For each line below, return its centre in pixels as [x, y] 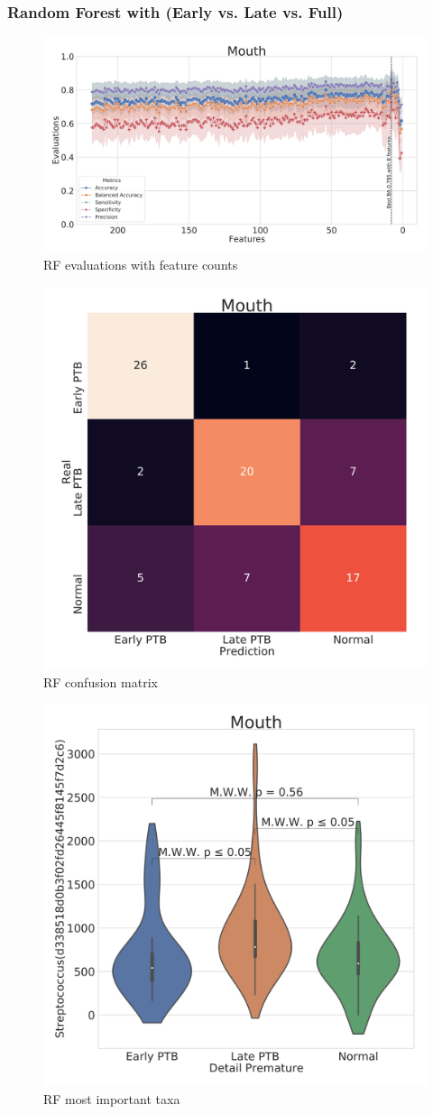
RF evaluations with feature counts [141, 265]
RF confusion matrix [101, 681]
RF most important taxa [112, 1098]
